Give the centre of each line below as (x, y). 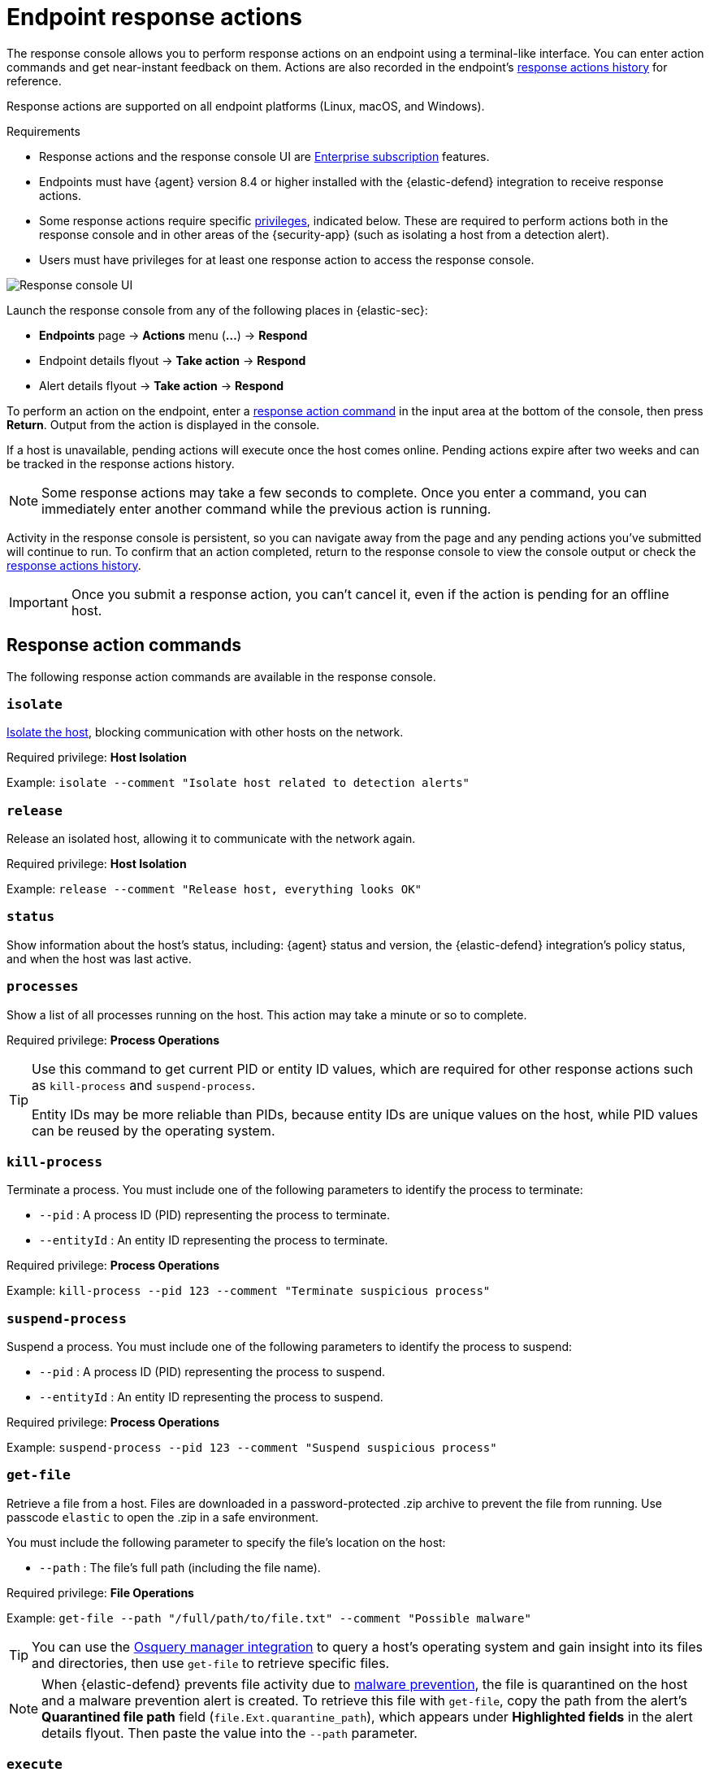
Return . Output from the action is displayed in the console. (163, 424)
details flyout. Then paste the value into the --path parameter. (229, 1733)
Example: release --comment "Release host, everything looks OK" (214, 889)
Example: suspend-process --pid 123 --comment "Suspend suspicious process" (252, 1448)
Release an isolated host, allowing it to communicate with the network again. (211, 839)
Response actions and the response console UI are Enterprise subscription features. (264, 156)
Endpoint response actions (154, 17)
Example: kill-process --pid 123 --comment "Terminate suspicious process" (249, 1291)
